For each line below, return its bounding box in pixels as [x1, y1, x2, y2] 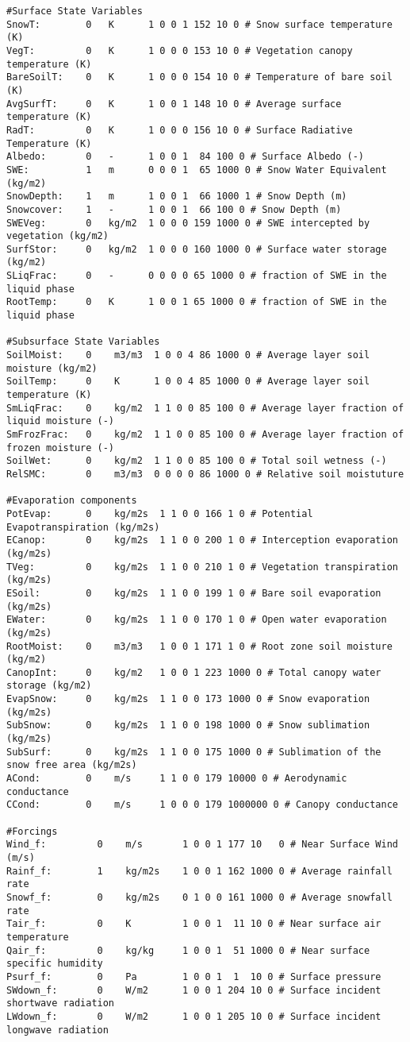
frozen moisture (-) [6, 442, 115, 453]
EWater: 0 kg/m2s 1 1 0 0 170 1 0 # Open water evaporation [6, 614, 387, 626]
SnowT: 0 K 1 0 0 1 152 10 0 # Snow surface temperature [6, 18, 393, 30]
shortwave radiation [6, 998, 115, 1009]
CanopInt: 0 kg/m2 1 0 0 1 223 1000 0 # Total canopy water [6, 666, 381, 678]
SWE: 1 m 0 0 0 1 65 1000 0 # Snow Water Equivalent [6, 164, 387, 176]
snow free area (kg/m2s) [6, 759, 137, 771]
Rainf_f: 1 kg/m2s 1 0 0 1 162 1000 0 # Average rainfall [6, 865, 393, 877]
